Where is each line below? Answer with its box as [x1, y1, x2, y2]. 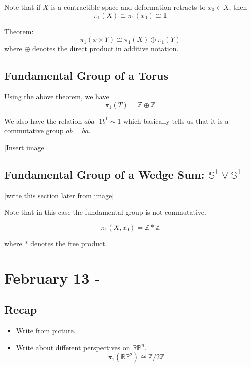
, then [229, 2, 247, 12]
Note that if [4, 2, 41, 12]
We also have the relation [4, 115, 82, 126]
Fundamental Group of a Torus [4, 68, 168, 83]
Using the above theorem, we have [4, 91, 109, 101]
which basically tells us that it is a [123, 115, 229, 126]
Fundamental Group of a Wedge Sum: [4, 166, 205, 182]
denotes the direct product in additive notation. [32, 43, 179, 54]
